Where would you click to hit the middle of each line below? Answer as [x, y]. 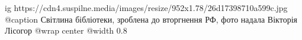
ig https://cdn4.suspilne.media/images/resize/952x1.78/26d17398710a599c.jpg [146, 8]
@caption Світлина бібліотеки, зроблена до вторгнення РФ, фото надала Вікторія [151, 19]
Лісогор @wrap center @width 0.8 [66, 30]
